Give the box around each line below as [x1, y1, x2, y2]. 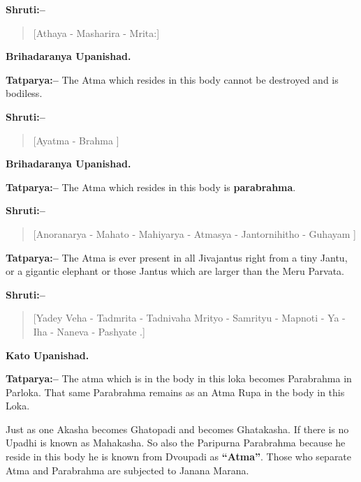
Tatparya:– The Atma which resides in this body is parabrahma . [6, 179, 296, 194]
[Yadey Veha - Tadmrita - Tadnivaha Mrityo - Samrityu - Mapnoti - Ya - [33, 310, 346, 325]
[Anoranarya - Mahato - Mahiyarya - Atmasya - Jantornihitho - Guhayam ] [33, 226, 356, 241]
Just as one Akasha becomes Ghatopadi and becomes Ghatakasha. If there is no [6, 421, 349, 436]
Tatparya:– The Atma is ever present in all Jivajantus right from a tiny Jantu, [6, 250, 348, 264]
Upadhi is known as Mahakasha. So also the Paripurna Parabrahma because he [6, 435, 346, 450]
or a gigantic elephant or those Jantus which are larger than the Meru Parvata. [6, 264, 344, 278]
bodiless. [6, 86, 43, 100]
